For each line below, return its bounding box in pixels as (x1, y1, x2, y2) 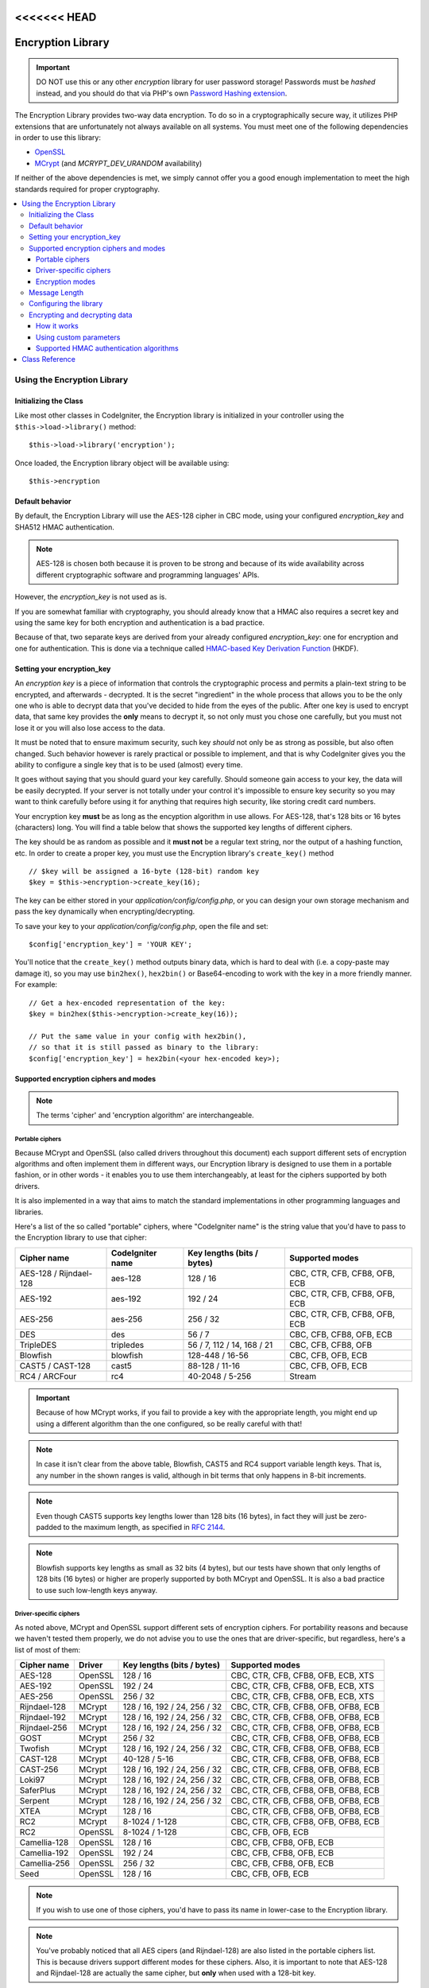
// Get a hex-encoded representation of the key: (29, 998, 226, 1008)
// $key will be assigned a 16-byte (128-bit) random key (29, 867, 260, 876)
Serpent (19, 1796, 50, 1807)
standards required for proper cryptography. (14, 184, 160, 194)
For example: (14, 980, 58, 989)
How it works (36, 321, 79, 331)
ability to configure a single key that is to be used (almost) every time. (14, 759, 243, 769)
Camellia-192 (19, 1847, 69, 1858)
